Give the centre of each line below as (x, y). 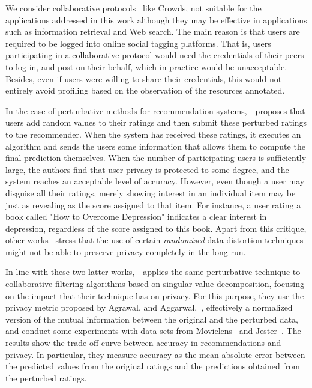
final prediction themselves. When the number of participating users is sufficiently (156, 158)
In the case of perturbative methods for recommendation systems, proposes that (155, 110)
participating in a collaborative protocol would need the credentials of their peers (155, 55)
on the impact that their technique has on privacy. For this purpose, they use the (155, 295)
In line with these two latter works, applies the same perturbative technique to (153, 272)
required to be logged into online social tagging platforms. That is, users (138, 43)
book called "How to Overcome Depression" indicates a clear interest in (136, 217)
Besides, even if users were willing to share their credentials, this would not (144, 78)
